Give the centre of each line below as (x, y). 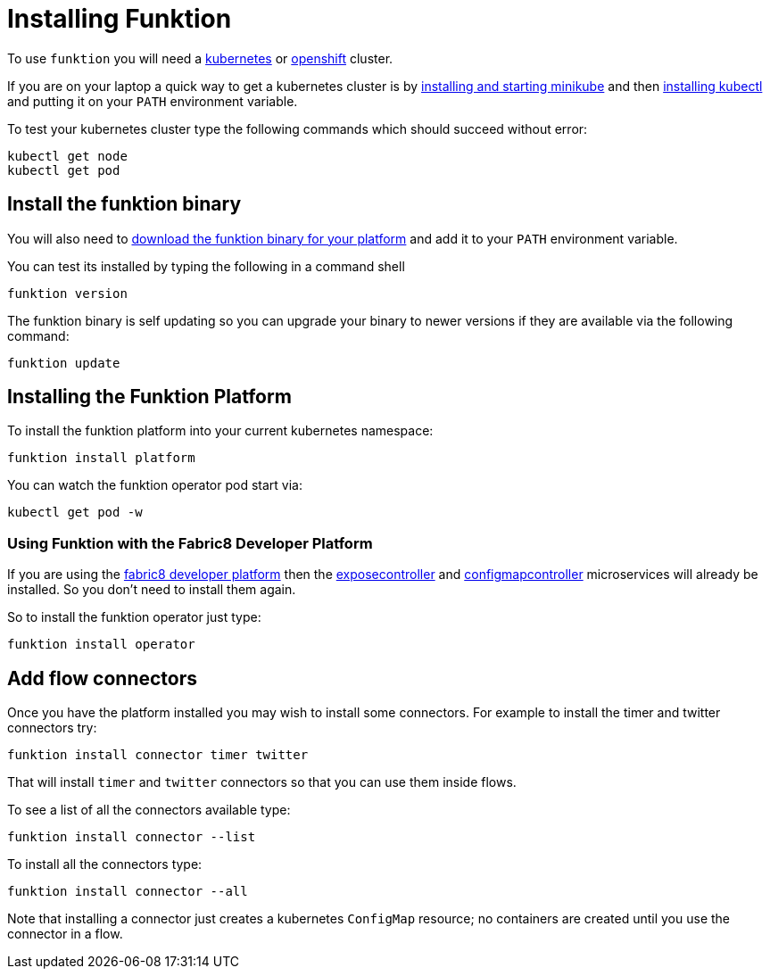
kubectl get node (67, 156)
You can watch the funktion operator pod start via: (155, 485)
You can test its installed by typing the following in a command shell (206, 266)
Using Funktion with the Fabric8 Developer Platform (190, 543)
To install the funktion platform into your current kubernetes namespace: (220, 431)
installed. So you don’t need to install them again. (152, 590)
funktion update (64, 363)
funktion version (67, 293)
